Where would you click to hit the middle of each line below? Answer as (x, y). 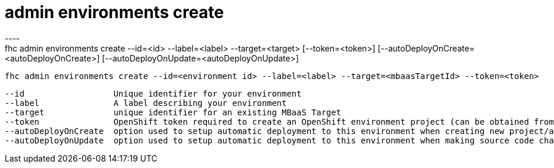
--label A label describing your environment (146, 103)
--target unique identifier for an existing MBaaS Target (173, 112)
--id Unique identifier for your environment (153, 93)
